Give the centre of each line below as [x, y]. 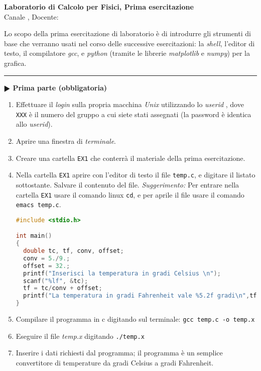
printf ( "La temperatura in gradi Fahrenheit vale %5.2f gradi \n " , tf [140, 296]
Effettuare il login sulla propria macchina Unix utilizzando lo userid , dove [130, 104]
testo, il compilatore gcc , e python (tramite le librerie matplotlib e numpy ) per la [127, 53]
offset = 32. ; [47, 266]
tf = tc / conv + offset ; [63, 288]
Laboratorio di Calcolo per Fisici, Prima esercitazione [99, 7]
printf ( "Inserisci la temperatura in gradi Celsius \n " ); [122, 273]
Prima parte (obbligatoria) [60, 87]
